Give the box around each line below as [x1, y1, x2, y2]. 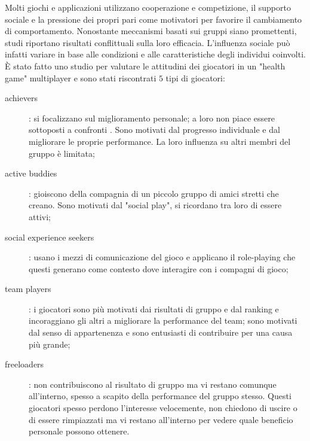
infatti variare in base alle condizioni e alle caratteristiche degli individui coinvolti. [5, 48, 306, 60]
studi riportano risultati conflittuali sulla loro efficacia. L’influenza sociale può [5, 36, 290, 48]
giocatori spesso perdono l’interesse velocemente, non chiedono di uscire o [29, 402, 297, 414]
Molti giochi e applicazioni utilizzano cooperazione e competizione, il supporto [5, 1, 291, 13]
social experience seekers [5, 230, 94, 243]
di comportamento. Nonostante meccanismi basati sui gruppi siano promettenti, [5, 25, 297, 37]
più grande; [29, 337, 70, 350]
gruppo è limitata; [29, 147, 95, 159]
